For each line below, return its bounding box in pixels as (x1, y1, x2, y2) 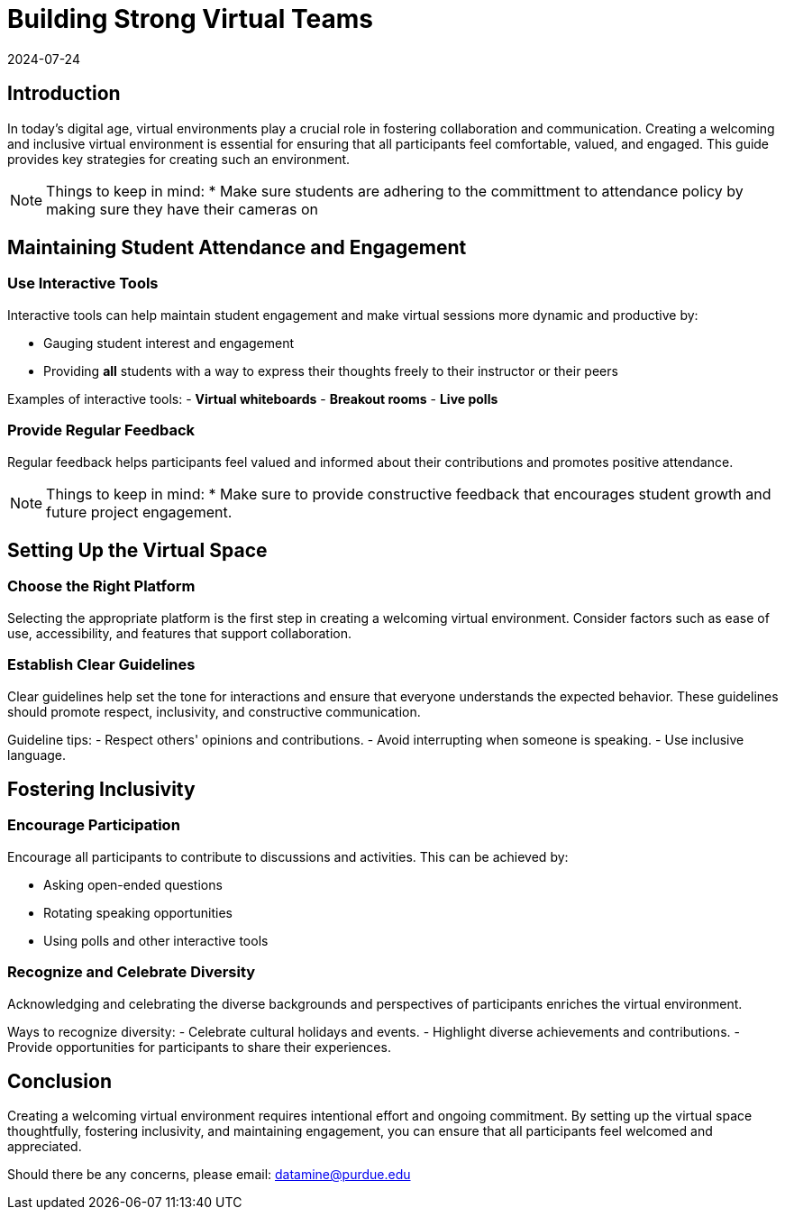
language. (7, 746, 67, 763)
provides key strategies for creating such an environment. (7, 151, 351, 167)
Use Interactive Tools (7, 274, 159, 293)
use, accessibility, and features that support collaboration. (7, 625, 352, 641)
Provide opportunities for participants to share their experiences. (7, 1039, 391, 1055)
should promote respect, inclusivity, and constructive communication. (7, 703, 421, 719)
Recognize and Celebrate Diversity (7, 963, 256, 982)
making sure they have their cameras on (46, 199, 318, 218)
